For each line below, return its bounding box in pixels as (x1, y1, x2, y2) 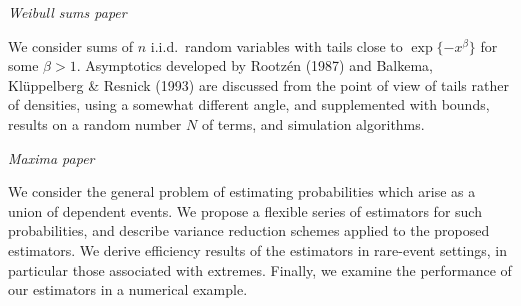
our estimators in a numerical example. (8, 279, 248, 300)
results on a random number (8, 113, 182, 134)
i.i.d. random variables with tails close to (150, 35, 403, 56)
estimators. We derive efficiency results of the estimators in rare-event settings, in (8, 239, 507, 260)
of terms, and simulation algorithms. (201, 113, 425, 134)
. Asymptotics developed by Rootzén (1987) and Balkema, (76, 55, 434, 76)
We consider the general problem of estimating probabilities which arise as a (8, 181, 476, 202)
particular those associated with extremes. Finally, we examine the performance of (8, 259, 512, 280)
